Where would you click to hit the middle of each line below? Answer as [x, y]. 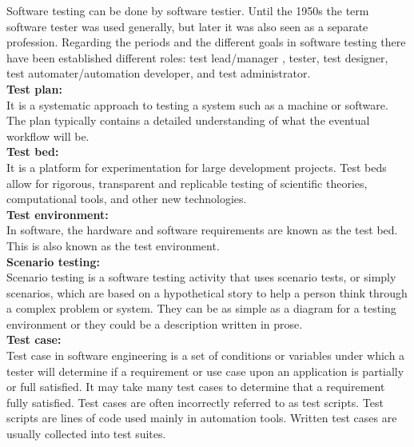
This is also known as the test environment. [113, 245]
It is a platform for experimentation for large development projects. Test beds [197, 167]
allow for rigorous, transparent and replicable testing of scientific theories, [187, 183]
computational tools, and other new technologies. [127, 199]
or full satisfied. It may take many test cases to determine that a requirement [196, 387]
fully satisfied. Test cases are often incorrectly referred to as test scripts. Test [195, 402]
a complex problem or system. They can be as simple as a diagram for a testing [201, 308]
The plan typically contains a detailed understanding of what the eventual [188, 120]
